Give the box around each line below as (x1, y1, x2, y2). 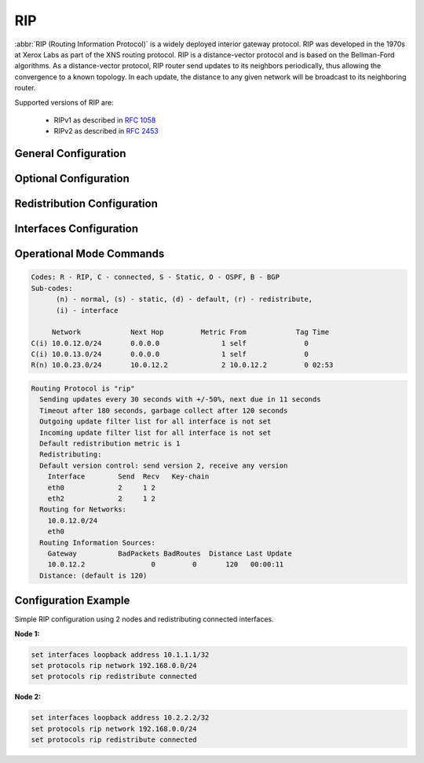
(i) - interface (56, 306, 119, 314)
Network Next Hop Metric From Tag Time (51, 328, 330, 337)
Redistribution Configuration (14, 197, 159, 211)
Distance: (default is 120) (39, 570, 148, 580)
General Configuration (14, 147, 126, 160)
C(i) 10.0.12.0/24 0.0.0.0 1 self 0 (31, 339, 309, 347)
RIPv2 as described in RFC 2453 (53, 127, 159, 136)
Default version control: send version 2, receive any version (39, 460, 288, 470)
